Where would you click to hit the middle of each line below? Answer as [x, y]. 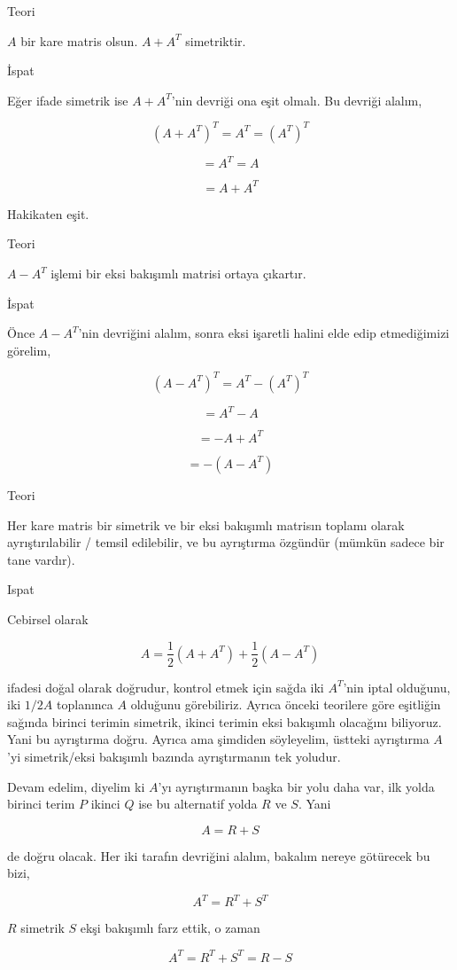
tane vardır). [41, 559]
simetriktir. [216, 40]
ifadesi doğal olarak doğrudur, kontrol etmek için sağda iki [166, 687]
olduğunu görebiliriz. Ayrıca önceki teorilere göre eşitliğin [286, 704]
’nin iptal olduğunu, [397, 687]
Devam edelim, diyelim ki [76, 786]
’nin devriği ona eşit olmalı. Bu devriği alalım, [297, 100]
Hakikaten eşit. [48, 213]
